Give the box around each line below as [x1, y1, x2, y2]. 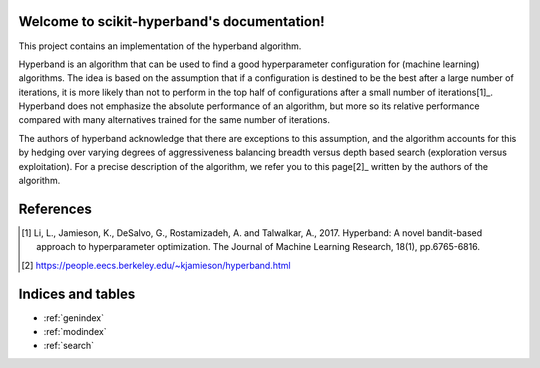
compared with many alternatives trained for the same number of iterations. [18, 114, 330, 126]
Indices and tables [18, 285, 136, 302]
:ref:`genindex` [43, 311, 105, 324]
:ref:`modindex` [43, 326, 107, 338]
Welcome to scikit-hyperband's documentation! [18, 13, 325, 30]
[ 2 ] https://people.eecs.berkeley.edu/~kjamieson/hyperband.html [21, 259, 291, 271]
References [18, 200, 92, 217]
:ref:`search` [43, 340, 95, 352]
